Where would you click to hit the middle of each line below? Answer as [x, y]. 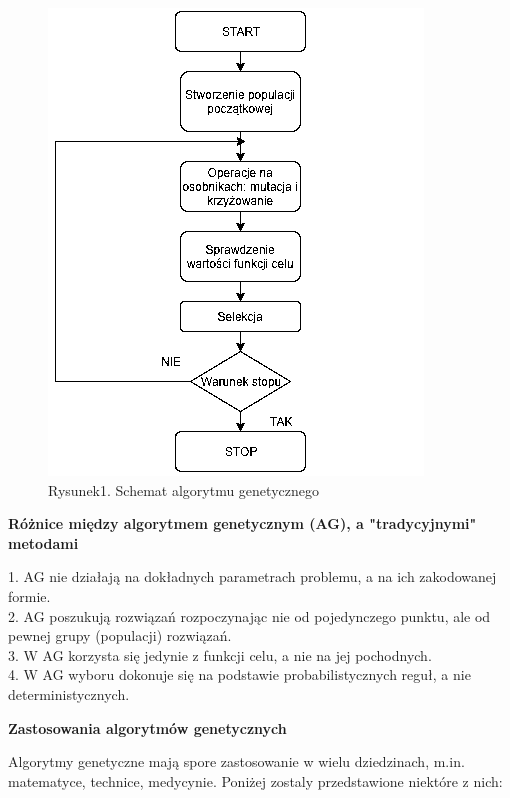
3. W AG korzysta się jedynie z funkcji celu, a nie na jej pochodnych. [220, 654]
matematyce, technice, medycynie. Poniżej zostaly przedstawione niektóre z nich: [255, 780]
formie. [29, 595]
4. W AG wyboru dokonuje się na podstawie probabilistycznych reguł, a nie [239, 674]
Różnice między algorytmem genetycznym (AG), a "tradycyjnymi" [242, 523]
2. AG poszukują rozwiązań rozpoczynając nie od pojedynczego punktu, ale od [249, 615]
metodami [43, 542]
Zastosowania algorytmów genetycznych [147, 727]
